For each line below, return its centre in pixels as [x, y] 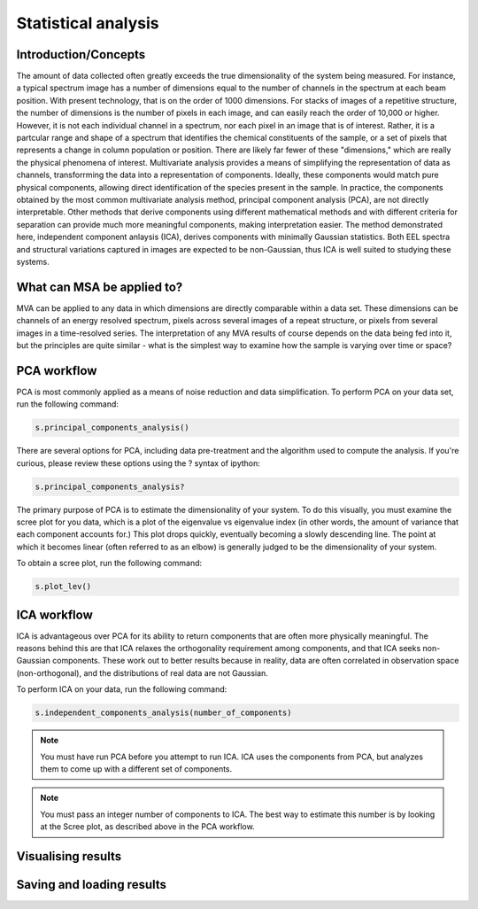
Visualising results [69, 856]
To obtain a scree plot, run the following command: [109, 563]
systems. [33, 261]
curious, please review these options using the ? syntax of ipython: [139, 463]
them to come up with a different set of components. [136, 769]
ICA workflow [54, 614]
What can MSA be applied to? [100, 287]
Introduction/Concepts [81, 54]
